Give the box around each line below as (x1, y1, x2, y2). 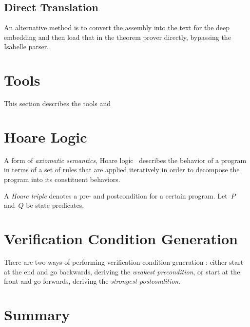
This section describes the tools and (4, 98, 111, 109)
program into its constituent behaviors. (4, 174, 120, 184)
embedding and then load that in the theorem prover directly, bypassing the (4, 32, 231, 42)
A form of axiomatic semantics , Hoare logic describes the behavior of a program (4, 155, 247, 165)
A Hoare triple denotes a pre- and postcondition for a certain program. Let (4, 190, 228, 200)
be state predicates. (26, 200, 84, 210)
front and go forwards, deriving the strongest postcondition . (4, 276, 181, 286)
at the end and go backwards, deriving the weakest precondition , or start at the (4, 266, 240, 276)
